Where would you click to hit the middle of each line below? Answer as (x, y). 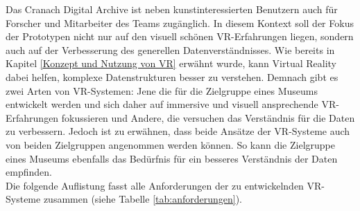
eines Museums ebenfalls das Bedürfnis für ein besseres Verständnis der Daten (172, 158)
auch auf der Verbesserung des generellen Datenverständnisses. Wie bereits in (170, 49)
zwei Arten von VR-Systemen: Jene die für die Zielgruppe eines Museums (162, 90)
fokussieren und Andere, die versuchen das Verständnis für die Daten (208, 117)
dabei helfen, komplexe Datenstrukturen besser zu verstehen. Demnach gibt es (172, 76)
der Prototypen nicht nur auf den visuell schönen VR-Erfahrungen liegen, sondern (180, 36)
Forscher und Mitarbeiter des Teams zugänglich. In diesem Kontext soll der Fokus (180, 22)
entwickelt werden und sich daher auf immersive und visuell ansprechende (162, 104)
